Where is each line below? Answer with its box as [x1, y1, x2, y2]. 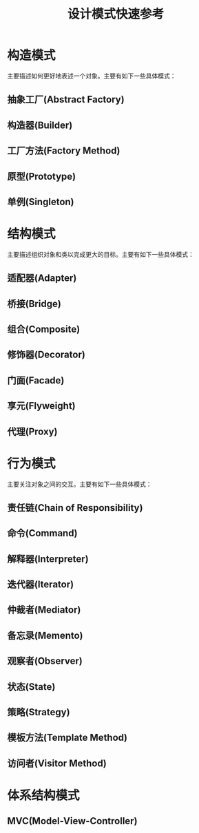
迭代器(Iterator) [7, 579, 74, 591]
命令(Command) [7, 527, 78, 539]
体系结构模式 [7, 788, 81, 803]
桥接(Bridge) [7, 297, 62, 310]
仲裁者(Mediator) [7, 604, 81, 616]
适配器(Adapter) [7, 273, 77, 284]
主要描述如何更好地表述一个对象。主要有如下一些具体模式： [7, 72, 176, 80]
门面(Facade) [7, 375, 65, 386]
